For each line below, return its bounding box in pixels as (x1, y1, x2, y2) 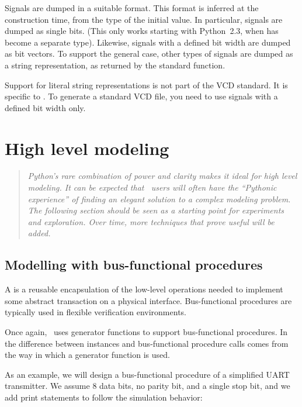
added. (27, 227, 51, 239)
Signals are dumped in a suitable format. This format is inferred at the (5, 2, 259, 13)
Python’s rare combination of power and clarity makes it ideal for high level (27, 170, 297, 182)
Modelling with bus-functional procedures (5, 256, 263, 274)
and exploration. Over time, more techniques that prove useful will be (27, 215, 275, 227)
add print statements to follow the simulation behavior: (5, 391, 203, 403)
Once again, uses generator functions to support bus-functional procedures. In (5, 326, 288, 338)
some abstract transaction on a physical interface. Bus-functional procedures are (5, 294, 292, 306)
